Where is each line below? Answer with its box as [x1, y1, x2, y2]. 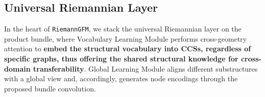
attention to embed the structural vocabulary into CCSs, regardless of [4, 43, 251, 54]
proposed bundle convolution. [4, 83, 96, 93]
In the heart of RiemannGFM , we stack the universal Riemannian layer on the [4, 23, 242, 34]
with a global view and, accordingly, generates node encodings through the [4, 73, 238, 84]
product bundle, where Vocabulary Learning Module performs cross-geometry [4, 33, 247, 44]
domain [4, 63, 31, 74]
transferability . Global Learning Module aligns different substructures [33, 63, 258, 74]
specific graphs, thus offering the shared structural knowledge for [4, 53, 238, 64]
